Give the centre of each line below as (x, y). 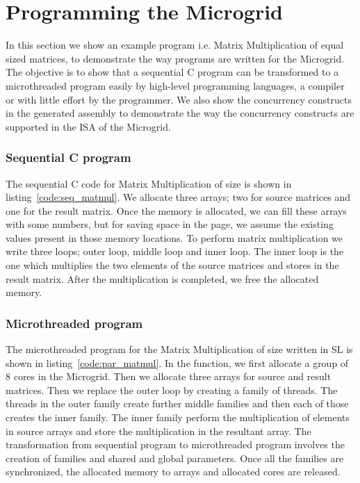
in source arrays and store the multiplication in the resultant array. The (158, 431)
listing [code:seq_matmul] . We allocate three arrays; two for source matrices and (178, 197)
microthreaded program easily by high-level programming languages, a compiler (175, 85)
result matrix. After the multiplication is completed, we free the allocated (162, 278)
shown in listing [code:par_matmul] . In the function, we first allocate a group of (177, 362)
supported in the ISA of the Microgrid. (88, 126)
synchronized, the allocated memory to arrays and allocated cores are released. (173, 472)
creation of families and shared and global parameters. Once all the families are (175, 458)
